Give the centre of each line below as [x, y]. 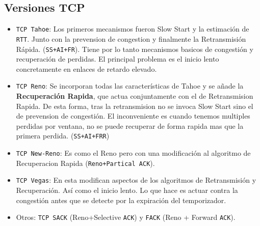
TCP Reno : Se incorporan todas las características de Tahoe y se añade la [130, 86]
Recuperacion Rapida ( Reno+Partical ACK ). [85, 163]
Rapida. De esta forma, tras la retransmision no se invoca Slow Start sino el [135, 106]
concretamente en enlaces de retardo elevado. [86, 68]
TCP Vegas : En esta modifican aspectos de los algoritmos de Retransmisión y [136, 180]
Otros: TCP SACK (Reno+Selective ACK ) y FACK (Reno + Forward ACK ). [126, 217]
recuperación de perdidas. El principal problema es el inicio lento [118, 59]
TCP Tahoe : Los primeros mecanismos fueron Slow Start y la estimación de [133, 29]
